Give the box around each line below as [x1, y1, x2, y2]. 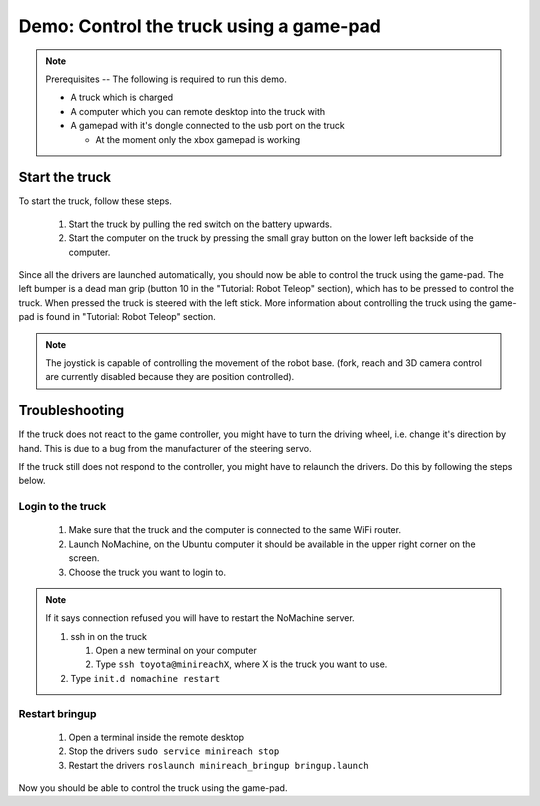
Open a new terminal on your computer [95, 645, 257, 657]
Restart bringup [18, 706, 97, 720]
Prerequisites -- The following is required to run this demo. [45, 73, 287, 85]
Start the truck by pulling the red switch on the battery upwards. [68, 218, 333, 230]
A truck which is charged [70, 91, 174, 104]
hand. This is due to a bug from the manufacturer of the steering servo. [18, 442, 312, 454]
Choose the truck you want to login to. [68, 566, 227, 578]
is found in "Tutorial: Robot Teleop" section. [36, 311, 217, 323]
